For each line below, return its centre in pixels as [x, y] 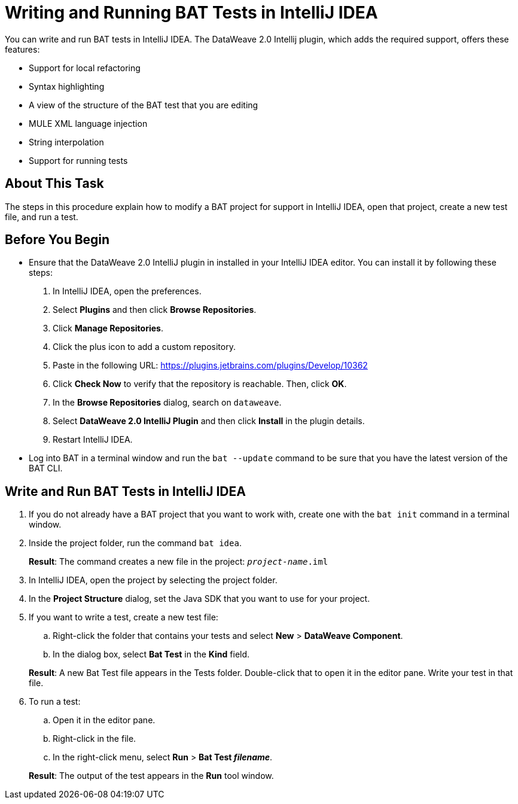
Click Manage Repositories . [108, 328]
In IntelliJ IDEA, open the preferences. [127, 291]
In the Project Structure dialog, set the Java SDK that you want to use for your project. [199, 599]
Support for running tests [78, 160]
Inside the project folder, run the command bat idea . [135, 543]
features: [22, 49]
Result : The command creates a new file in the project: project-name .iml [179, 562]
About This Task [54, 184]
